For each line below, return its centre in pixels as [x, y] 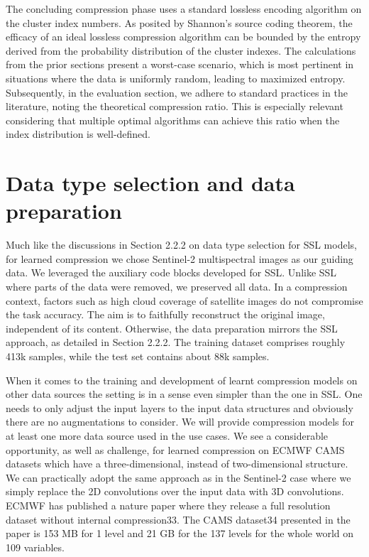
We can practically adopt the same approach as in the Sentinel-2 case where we [178, 477]
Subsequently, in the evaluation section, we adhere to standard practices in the [177, 92]
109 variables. [35, 547]
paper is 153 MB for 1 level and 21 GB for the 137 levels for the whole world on [180, 533]
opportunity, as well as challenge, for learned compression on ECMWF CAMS [175, 449]
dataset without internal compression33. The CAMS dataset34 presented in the [178, 519]
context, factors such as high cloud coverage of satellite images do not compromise [184, 300]
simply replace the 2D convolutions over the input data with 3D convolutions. [175, 491]
